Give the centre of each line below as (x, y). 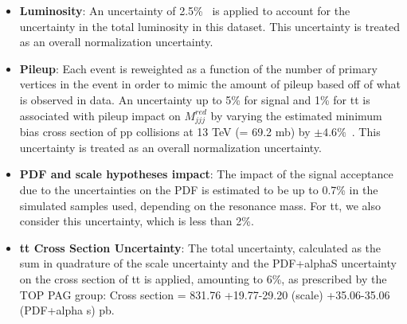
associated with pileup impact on (100, 115)
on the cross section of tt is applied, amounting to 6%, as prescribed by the (203, 279)
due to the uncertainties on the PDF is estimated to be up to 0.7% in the (199, 190)
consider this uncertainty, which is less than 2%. (137, 221)
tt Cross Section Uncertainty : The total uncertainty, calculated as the (200, 247)
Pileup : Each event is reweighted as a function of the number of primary (198, 68)
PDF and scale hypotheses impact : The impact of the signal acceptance (206, 174)
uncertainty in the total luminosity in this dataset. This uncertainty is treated (210, 26)
